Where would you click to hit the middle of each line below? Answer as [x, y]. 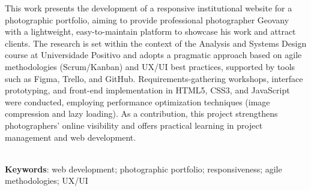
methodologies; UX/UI [47, 181]
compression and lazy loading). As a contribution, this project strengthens [141, 113]
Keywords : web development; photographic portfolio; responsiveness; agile [143, 169]
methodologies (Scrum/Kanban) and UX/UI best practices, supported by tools [150, 66]
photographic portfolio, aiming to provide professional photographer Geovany [147, 19]
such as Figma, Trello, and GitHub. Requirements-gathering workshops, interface [154, 78]
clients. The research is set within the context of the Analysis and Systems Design [156, 43]
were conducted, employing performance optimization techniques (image [137, 101]
